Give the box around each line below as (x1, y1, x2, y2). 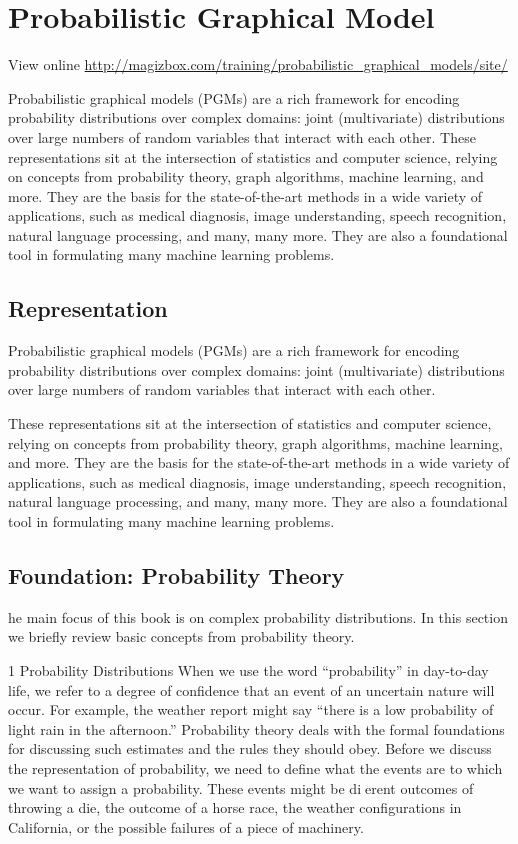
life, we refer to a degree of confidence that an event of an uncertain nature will (8, 679, 495, 700)
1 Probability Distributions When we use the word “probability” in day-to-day (8, 660, 489, 680)
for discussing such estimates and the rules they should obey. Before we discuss (8, 738, 492, 759)
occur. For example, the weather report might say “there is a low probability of (8, 699, 494, 720)
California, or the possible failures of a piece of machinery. (8, 816, 364, 837)
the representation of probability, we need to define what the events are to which (8, 757, 503, 778)
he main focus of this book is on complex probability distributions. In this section (8, 606, 508, 627)
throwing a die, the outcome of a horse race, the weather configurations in (8, 797, 462, 818)
